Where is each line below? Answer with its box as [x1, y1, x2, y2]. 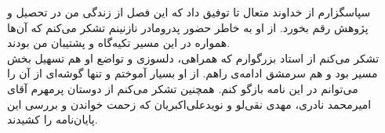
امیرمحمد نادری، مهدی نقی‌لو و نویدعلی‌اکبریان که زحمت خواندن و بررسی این [7, 95, 372, 112]
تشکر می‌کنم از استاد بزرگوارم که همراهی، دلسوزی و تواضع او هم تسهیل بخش [7, 49, 380, 66]
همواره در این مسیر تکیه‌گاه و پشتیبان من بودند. [7, 34, 231, 51]
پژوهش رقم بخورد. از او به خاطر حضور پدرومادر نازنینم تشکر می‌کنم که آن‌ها [7, 19, 369, 35]
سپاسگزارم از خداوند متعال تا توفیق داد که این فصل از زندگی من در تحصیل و [7, 4, 371, 20]
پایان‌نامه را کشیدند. [7, 111, 98, 128]
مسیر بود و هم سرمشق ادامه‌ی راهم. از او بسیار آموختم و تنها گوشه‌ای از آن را [7, 65, 378, 81]
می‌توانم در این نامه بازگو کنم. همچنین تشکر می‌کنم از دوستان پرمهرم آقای [7, 80, 358, 96]
